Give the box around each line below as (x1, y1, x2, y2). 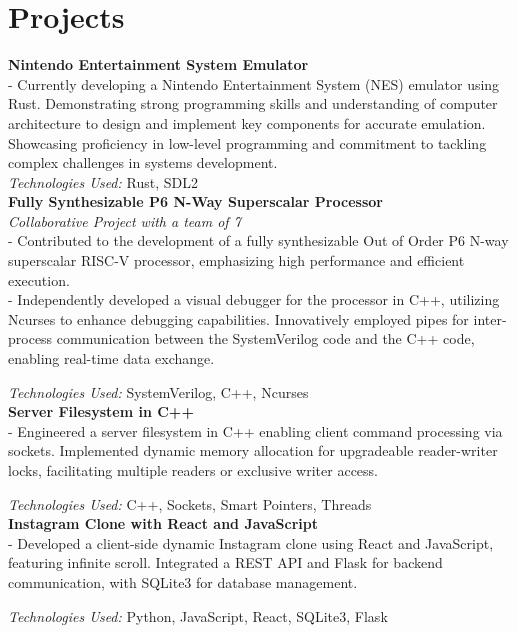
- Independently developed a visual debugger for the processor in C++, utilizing (8, 289, 500, 310)
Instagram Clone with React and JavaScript (8, 513, 318, 534)
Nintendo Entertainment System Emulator (8, 54, 309, 75)
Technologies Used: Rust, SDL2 (8, 171, 198, 192)
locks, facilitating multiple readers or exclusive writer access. (8, 460, 378, 480)
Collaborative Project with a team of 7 (8, 210, 241, 231)
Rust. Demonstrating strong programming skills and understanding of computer (8, 93, 498, 114)
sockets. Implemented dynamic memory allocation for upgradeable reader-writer (8, 440, 498, 461)
